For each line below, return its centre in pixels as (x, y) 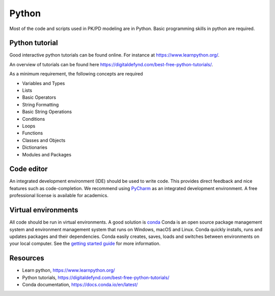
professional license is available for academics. (59, 196)
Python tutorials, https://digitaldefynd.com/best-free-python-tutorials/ (96, 277)
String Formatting (40, 104)
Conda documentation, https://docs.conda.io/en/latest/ (80, 284)
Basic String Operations (47, 112)
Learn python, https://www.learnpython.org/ (68, 271)
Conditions (34, 119)
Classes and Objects (44, 140)
